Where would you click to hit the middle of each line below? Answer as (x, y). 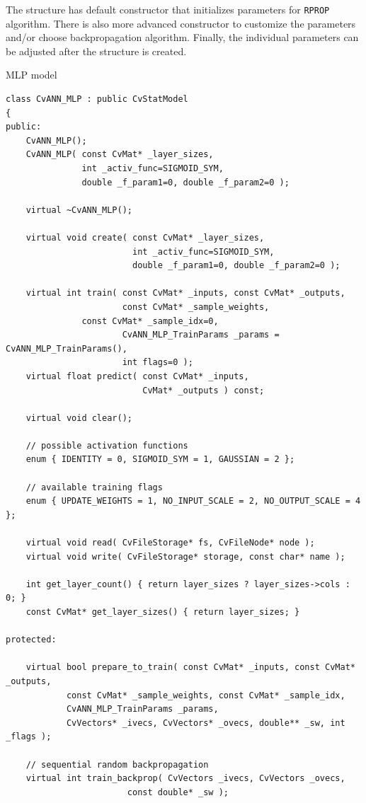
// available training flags (94, 487)
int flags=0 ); (158, 363)
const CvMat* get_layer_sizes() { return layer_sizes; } (163, 612)
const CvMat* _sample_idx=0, (150, 321)
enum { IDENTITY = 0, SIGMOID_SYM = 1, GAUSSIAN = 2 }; (160, 460)
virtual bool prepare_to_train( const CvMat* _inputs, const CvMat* (190, 668)
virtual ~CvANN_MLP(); (79, 210)
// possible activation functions (107, 445)
